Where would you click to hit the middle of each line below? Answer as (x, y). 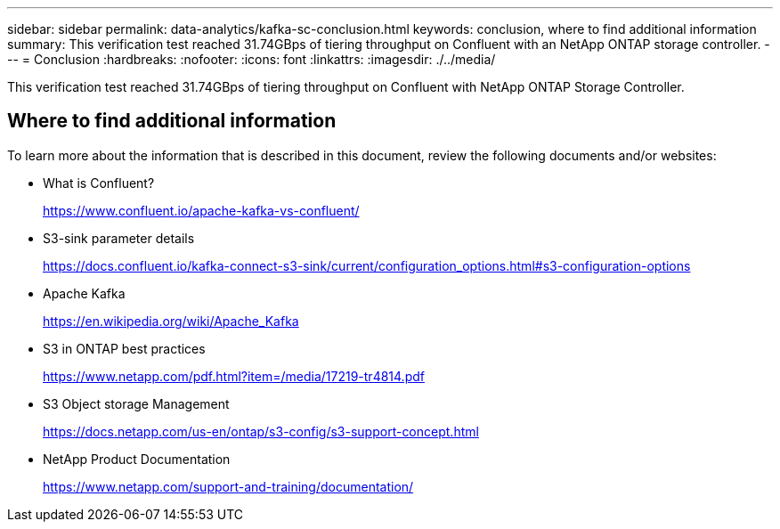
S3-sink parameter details (119, 238)
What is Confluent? (99, 183)
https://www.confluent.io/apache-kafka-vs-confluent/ (201, 210)
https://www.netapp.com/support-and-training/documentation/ (228, 486)
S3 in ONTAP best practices (124, 348)
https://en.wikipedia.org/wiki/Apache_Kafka (171, 321)
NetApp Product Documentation (137, 459)
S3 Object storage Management (136, 403)
